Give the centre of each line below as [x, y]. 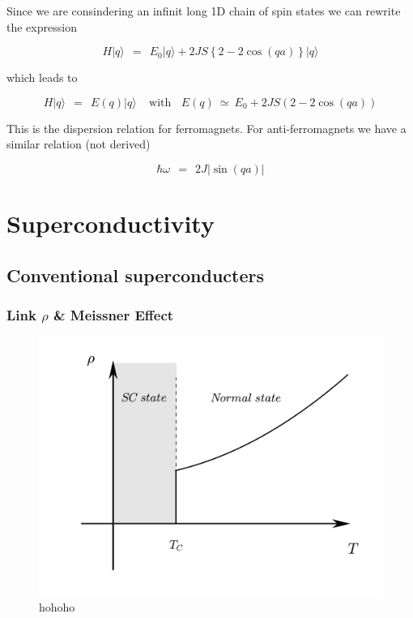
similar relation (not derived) [79, 144]
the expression [42, 26]
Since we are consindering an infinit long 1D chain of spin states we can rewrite [204, 11]
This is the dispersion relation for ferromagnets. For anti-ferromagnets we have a [206, 128]
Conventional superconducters [136, 275]
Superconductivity [111, 223]
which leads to [42, 77]
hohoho [57, 606]
